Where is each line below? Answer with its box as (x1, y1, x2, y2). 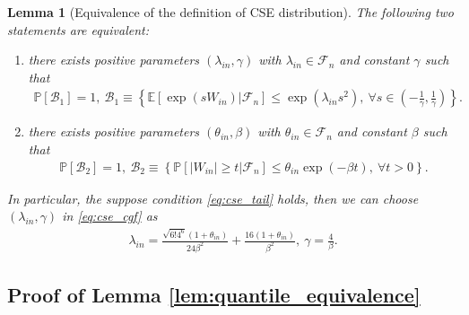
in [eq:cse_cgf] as (62, 206, 158, 225)
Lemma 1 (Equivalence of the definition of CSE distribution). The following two (7, 3, 454, 21)
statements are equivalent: (7, 20, 149, 39)
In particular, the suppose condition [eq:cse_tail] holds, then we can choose (7, 188, 419, 207)
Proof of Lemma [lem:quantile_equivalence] (7, 281, 421, 309)
